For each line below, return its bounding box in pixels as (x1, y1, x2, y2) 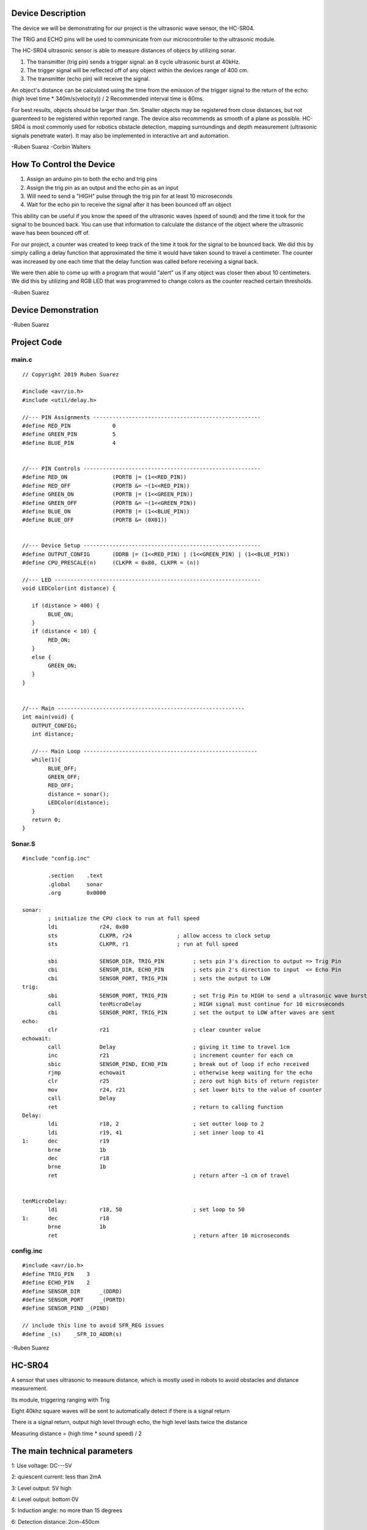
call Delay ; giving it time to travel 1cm (48, 1043, 290, 1050)
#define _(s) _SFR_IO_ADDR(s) (22, 1330, 122, 1337)
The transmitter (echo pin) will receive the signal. (26, 75, 150, 83)
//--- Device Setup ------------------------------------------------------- (22, 542, 261, 549)
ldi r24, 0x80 (48, 924, 129, 930)
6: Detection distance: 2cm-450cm (11, 1518, 100, 1525)
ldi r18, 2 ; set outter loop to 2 (48, 1121, 264, 1127)
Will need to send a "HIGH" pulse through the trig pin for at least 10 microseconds (26, 192, 232, 200)
